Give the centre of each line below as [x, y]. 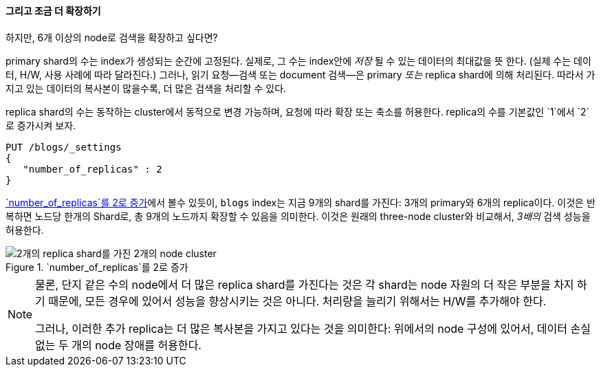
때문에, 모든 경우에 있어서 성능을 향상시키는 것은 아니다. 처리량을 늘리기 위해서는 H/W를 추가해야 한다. [297, 301]
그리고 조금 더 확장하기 [53, 11]
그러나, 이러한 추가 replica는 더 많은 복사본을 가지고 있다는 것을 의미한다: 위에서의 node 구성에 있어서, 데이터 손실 [313, 328]
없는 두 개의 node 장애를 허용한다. [118, 345]
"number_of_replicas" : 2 [92, 169]
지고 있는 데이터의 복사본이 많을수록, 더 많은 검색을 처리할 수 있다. [146, 88]
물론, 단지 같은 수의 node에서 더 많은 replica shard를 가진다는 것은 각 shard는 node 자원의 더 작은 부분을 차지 [305, 284]
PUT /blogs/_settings [64, 147]
